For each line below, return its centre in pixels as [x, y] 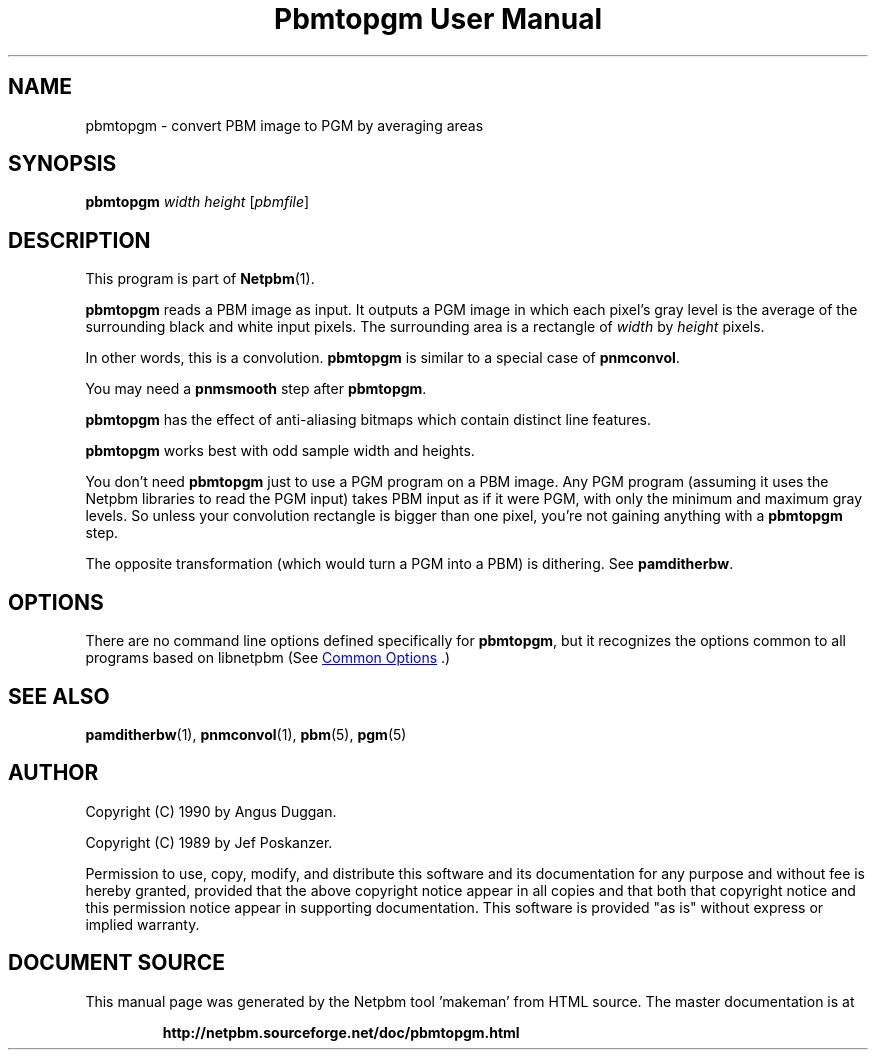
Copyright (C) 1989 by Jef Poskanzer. [209, 842]
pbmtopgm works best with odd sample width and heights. [280, 451]
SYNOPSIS [62, 164]
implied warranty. [142, 924]
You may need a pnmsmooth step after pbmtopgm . [256, 389]
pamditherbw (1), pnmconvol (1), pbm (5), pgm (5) [246, 734]
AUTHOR [53, 773]
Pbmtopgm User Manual [438, 19]
